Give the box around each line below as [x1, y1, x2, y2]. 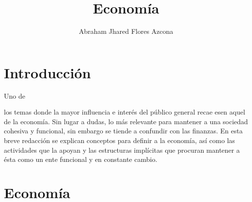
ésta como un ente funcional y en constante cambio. [4, 154, 157, 164]
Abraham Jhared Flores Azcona [79, 26, 173, 36]
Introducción [4, 62, 91, 82]
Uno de [4, 90, 25, 101]
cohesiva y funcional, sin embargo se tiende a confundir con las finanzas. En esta [4, 126, 243, 136]
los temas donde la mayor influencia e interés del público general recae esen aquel [4, 107, 245, 117]
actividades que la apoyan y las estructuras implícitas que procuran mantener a [4, 144, 240, 155]
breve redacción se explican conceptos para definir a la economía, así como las [4, 135, 235, 145]
